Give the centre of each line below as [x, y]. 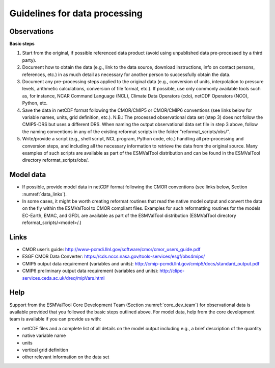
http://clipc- [172, 271]
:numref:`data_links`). [45, 194]
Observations [32, 31]
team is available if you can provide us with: [55, 319]
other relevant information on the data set [66, 357]
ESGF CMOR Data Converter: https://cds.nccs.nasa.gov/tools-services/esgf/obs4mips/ [114, 256]
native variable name [44, 336]
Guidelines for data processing [76, 13]
